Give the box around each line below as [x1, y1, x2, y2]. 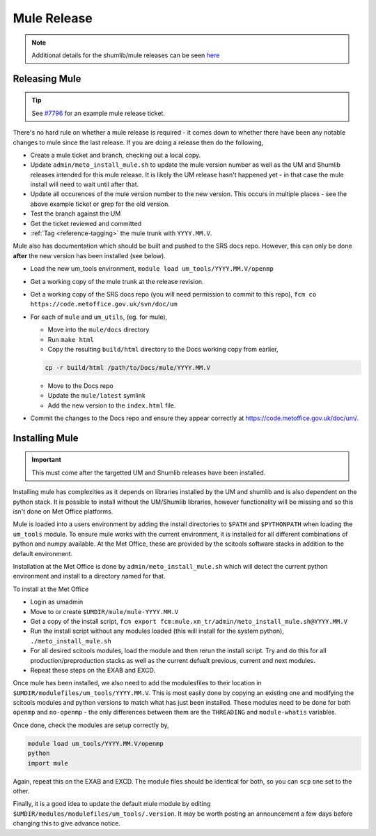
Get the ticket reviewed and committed [30, 219, 142, 227]
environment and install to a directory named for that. [13, 572, 166, 581]
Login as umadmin [30, 597, 84, 606]
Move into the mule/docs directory [47, 325, 150, 334]
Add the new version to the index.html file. [47, 401, 176, 410]
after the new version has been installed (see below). [13, 251, 166, 260]
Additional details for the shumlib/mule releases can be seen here [31, 51, 220, 59]
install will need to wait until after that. [30, 180, 139, 188]
